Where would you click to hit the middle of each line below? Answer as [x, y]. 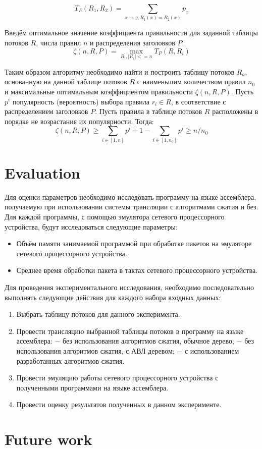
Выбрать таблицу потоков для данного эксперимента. [98, 314]
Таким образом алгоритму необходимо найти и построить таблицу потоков [120, 71]
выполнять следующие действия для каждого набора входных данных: [113, 297]
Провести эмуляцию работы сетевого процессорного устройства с [117, 378]
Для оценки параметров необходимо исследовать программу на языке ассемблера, [130, 197]
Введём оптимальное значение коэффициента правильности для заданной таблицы [131, 33]
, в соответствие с [198, 101]
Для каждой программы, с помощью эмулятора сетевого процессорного [115, 217]
